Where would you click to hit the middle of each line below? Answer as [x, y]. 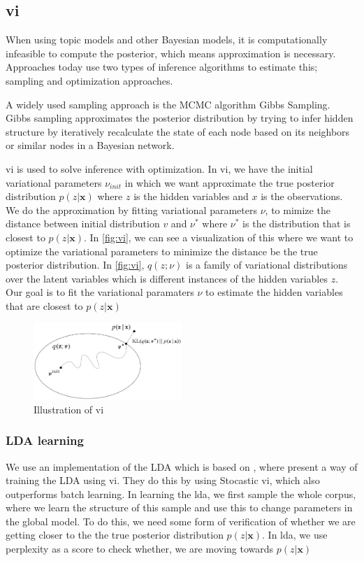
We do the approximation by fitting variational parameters [131, 210]
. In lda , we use [295, 535]
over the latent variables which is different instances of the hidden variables [167, 278]
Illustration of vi [69, 409]
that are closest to [44, 305]
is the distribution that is [297, 223]
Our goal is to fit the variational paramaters [100, 292]
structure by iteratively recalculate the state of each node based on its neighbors [178, 131]
